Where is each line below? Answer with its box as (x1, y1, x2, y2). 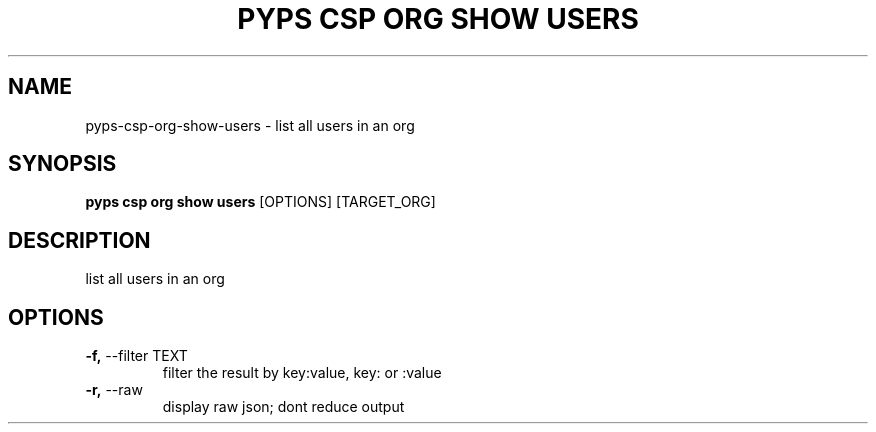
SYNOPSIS (8, 151, 117, 177)
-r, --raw (85, 381, 143, 399)
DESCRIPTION (8, 227, 151, 253)
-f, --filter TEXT (85, 347, 188, 365)
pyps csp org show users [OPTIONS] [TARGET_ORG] (85, 193, 436, 211)
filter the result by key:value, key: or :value (162, 364, 442, 382)
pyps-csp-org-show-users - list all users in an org (85, 116, 415, 134)
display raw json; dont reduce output (162, 398, 405, 416)
